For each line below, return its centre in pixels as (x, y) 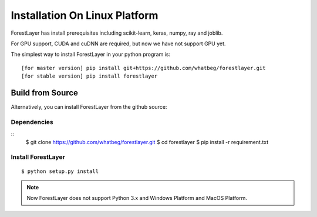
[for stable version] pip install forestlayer (90, 76)
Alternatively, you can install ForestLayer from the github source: (89, 107)
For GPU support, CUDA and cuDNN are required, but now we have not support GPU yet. (118, 44)
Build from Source (45, 93)
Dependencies (32, 122)
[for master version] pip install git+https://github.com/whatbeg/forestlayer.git (144, 68)
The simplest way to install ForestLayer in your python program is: (90, 54)
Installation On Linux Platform (85, 15)
